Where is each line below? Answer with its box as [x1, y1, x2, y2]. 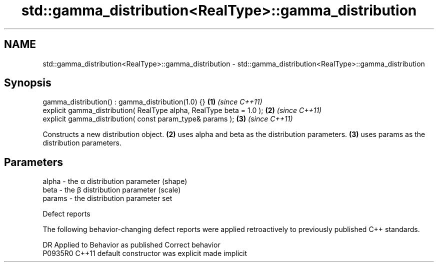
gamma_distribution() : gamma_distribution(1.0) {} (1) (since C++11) [42, 97, 262, 106]
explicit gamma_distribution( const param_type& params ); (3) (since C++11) [42, 114, 293, 123]
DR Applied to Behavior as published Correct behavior [42, 240, 220, 249]
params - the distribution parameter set [42, 194, 172, 203]
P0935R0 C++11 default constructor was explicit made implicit [42, 249, 247, 258]
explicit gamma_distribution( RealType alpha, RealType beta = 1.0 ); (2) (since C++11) [42, 106, 322, 115]
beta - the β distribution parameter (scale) [42, 185, 181, 194]
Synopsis [4, 76, 51, 89]
